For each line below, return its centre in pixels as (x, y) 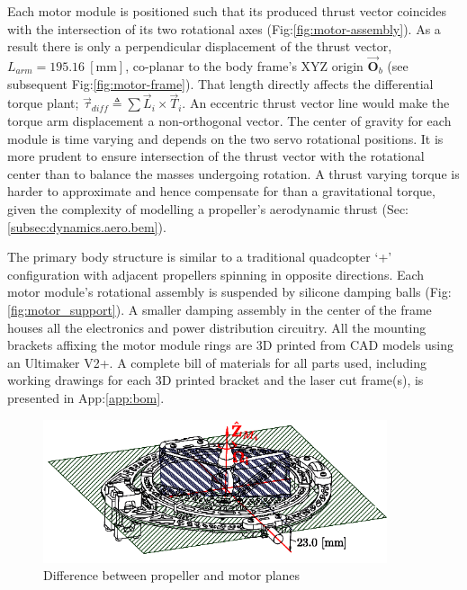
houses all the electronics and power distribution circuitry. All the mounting (217, 327)
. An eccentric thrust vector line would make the (316, 103)
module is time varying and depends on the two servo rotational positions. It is (225, 138)
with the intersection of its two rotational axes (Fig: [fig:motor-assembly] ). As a (224, 28)
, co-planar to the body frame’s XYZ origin (244, 66)
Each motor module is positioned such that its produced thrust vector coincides (227, 11)
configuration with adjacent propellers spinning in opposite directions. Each (216, 274)
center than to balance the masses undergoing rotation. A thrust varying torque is (233, 173)
